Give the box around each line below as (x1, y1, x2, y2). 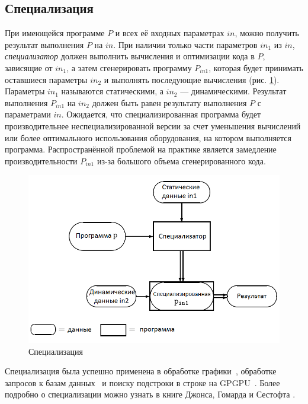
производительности (5, 154, 78, 167)
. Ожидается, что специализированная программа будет (61, 108, 261, 120)
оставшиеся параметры (5, 73, 88, 85)
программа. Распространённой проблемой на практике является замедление (5, 143, 277, 155)
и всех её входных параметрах (115, 27, 224, 39)
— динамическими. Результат (180, 85, 287, 97)
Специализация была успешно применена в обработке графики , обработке (5, 365, 277, 377)
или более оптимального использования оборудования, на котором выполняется (5, 131, 291, 144)
